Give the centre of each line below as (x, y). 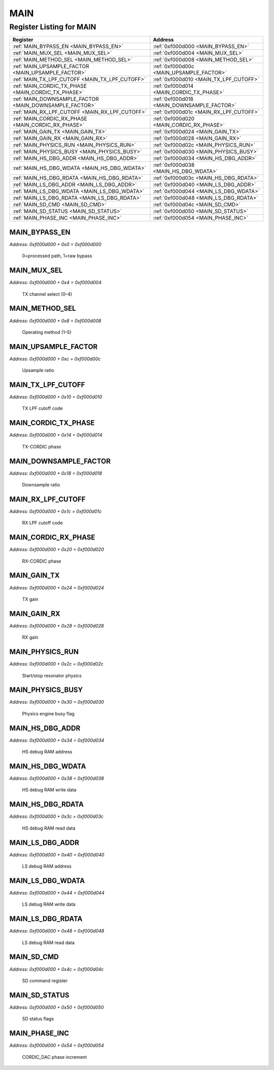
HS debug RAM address (47, 752)
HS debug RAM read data (49, 828)
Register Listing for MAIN (53, 27)
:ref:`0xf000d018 (173, 99)
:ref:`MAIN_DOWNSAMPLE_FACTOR (56, 99)
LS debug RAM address (47, 866)
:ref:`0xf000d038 (174, 165)
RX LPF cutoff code (42, 523)
